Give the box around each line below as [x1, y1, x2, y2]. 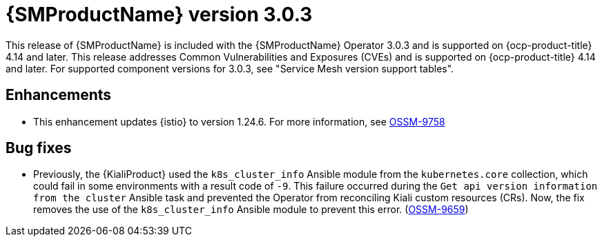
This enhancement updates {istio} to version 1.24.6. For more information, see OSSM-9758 [33, 115, 445, 128]
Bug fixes [6, 139, 72, 157]
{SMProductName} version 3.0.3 [6, 3, 313, 26]
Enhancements [6, 86, 112, 104]
